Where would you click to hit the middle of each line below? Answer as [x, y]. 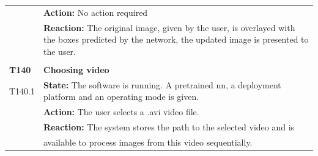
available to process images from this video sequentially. [148, 142]
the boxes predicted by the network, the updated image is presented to [176, 39]
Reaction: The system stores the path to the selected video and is [169, 127]
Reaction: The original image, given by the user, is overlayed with [169, 27]
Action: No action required [96, 12]
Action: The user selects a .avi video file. [121, 112]
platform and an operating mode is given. [121, 97]
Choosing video [76, 69]
